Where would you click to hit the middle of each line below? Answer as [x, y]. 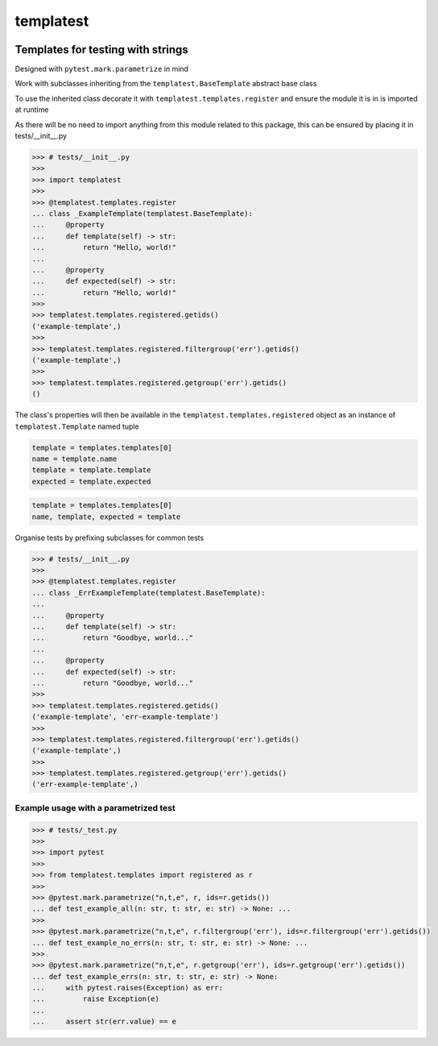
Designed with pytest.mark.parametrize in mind [102, 69]
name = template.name [74, 459]
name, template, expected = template [106, 517]
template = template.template [91, 470]
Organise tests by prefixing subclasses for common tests [109, 538]
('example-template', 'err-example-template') [125, 717]
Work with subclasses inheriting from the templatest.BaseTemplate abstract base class [166, 84]
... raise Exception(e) [96, 999]
